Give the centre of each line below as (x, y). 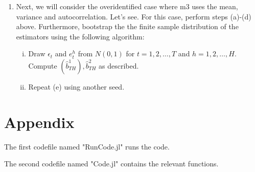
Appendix (39, 122)
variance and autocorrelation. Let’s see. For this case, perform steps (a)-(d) (134, 16)
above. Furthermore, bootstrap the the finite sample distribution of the (127, 26)
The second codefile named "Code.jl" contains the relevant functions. (111, 164)
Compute (43, 65)
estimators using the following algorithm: (80, 36)
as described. (119, 65)
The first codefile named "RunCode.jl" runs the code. (87, 146)
